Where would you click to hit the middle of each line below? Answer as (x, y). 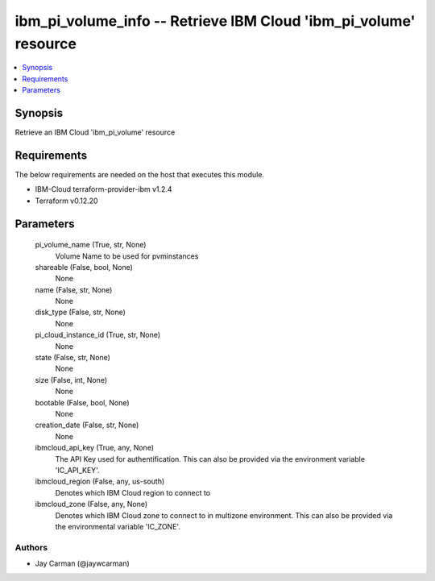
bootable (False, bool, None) (82, 402)
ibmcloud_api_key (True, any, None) (95, 448)
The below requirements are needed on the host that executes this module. (140, 174)
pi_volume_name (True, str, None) (91, 245)
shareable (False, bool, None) (84, 267)
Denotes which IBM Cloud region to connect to (133, 492)
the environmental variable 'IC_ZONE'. (118, 526)
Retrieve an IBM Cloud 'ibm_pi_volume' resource (95, 132)
